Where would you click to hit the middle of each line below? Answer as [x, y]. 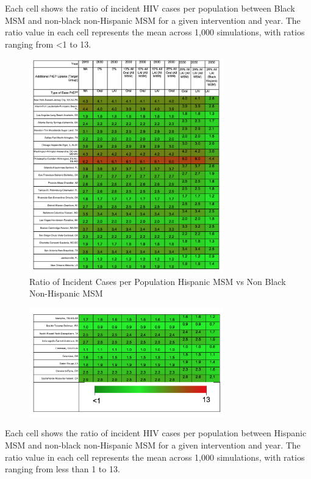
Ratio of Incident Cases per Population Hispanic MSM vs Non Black [158, 281]
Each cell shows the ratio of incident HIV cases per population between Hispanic [156, 433]
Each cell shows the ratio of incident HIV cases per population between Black [150, 8]
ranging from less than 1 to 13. [63, 469]
